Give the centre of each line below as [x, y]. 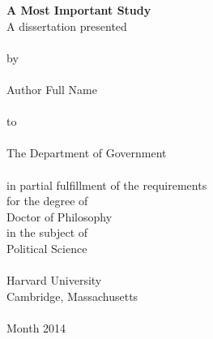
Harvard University [54, 280]
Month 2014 [36, 327]
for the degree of [47, 201]
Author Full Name [52, 89]
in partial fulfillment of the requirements [107, 185]
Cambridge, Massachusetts [72, 296]
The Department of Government [87, 153]
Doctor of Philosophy [60, 216]
